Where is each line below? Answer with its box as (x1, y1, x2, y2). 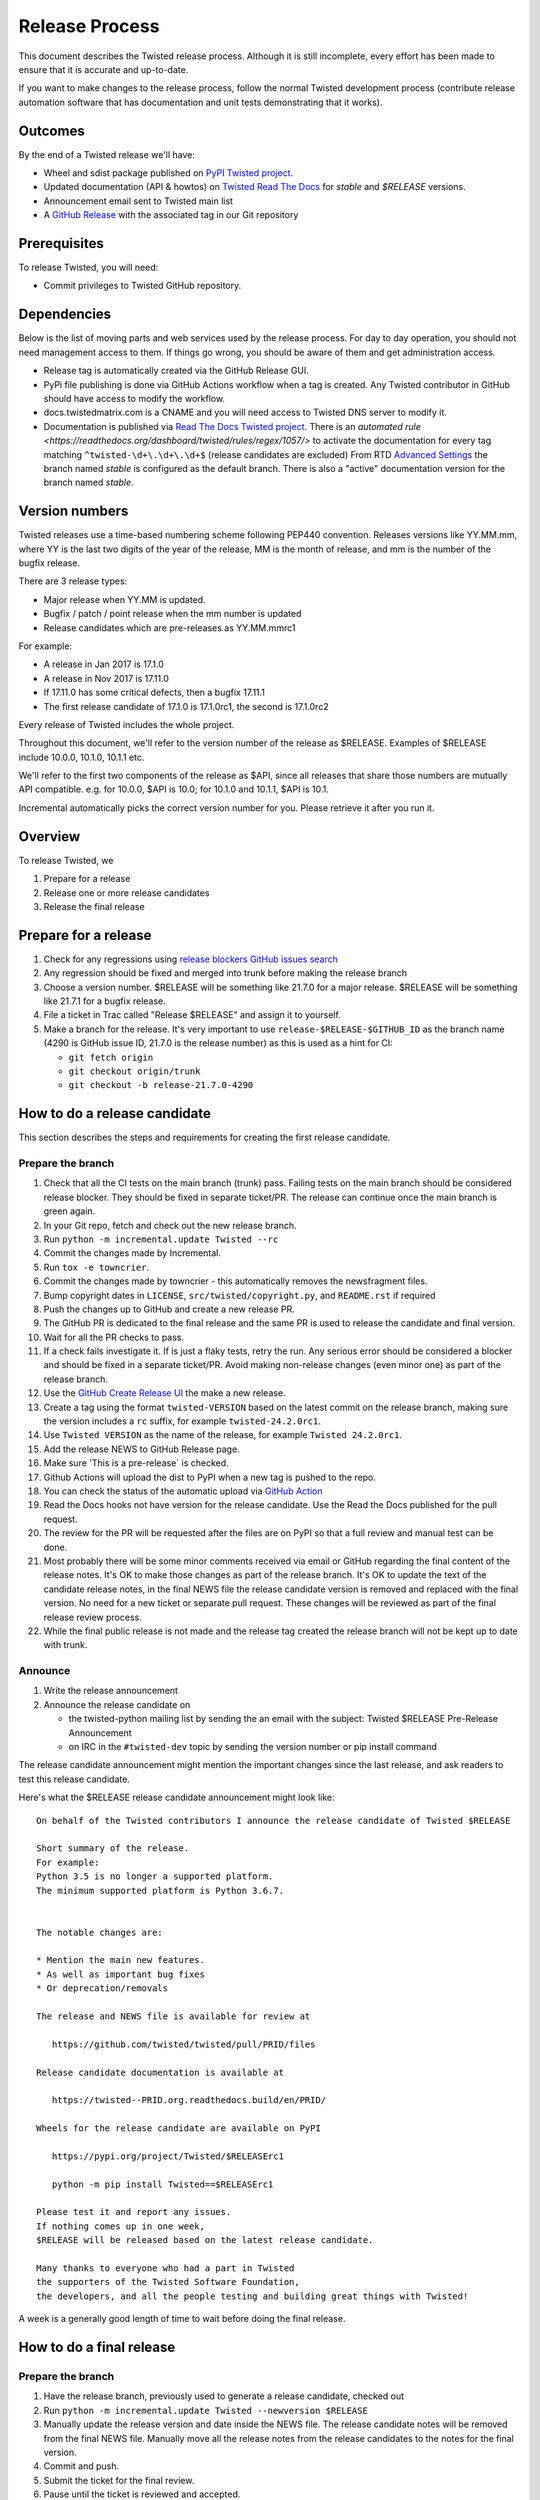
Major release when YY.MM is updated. (43, 593, 206, 605)
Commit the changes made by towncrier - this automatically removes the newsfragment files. (43, 1275, 428, 1287)
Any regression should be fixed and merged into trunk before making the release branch (43, 967, 408, 979)
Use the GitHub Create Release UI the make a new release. (43, 1387, 286, 1399)
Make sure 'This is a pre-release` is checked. (43, 1457, 229, 1469)
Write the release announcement (43, 1685, 179, 1697)
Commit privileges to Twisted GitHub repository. (43, 280, 242, 292)
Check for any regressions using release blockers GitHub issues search (43, 953, 339, 965)
